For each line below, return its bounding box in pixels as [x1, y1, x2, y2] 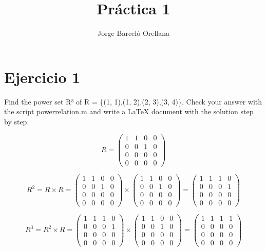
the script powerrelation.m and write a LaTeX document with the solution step [4, 106, 254, 117]
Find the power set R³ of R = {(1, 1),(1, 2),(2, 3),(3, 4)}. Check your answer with [4, 96, 262, 107]
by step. [4, 116, 29, 127]
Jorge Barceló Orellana [97, 28, 170, 38]
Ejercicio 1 [4, 66, 81, 87]
